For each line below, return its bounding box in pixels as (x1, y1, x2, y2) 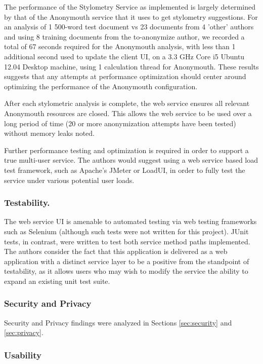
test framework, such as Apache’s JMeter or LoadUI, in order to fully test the (4, 164, 245, 175)
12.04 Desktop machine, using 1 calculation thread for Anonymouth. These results (4, 61, 259, 71)
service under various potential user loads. (4, 174, 135, 185)
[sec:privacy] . (4, 327, 43, 338)
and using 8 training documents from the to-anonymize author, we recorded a (4, 31, 245, 42)
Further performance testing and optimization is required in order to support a (4, 144, 249, 155)
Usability (4, 348, 41, 361)
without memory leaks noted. (4, 128, 95, 138)
